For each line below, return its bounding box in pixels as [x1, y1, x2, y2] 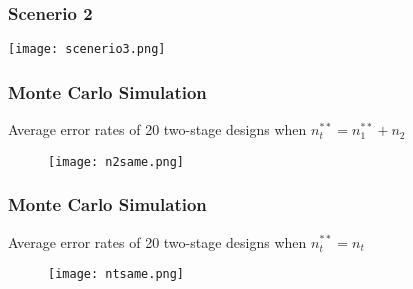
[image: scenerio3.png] [8, 42, 166, 57]
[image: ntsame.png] [48, 267, 185, 282]
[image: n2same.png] [48, 154, 185, 169]
